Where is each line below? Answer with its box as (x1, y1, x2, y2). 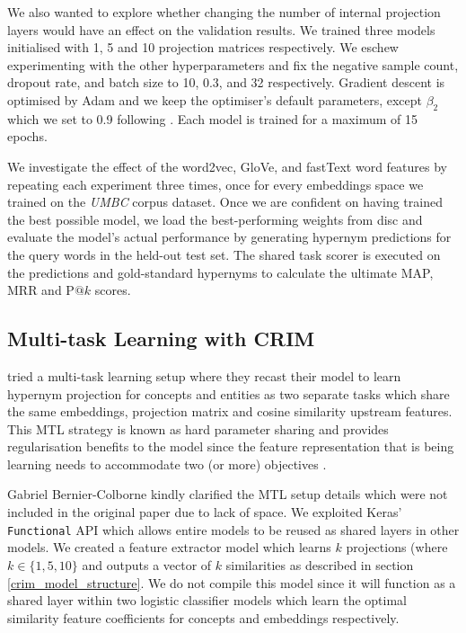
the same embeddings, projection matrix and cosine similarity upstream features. (7, 402, 453, 421)
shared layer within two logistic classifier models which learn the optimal (7, 591, 408, 610)
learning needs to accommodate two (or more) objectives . (7, 454, 327, 473)
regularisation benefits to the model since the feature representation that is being (7, 437, 454, 456)
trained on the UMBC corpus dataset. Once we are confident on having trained (7, 192, 443, 211)
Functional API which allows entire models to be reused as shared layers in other (7, 520, 460, 539)
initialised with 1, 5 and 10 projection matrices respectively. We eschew (7, 38, 399, 57)
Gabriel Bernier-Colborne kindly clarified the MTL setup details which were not (7, 485, 448, 504)
